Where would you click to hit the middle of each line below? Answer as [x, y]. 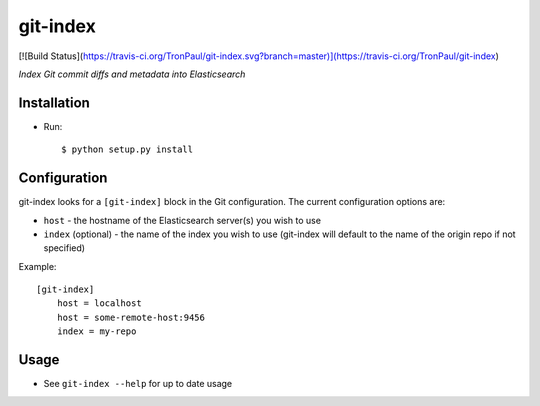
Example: [37, 266]
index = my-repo [96, 331]
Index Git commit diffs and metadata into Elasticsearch [132, 74]
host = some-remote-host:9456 [130, 317]
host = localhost [99, 303]
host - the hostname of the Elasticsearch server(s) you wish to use [182, 220]
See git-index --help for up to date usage [138, 384]
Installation [54, 102]
